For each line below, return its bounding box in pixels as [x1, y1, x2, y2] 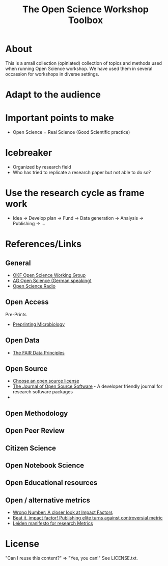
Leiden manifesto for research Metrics [12, 520, 93, 527]
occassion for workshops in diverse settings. [5, 70, 99, 77]
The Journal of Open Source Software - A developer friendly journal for [12, 383, 163, 389]
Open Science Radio [12, 282, 56, 289]
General [5, 258, 32, 267]
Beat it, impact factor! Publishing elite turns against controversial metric [12, 515, 163, 521]
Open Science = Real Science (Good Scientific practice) [12, 129, 130, 135]
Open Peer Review [5, 427, 65, 435]
